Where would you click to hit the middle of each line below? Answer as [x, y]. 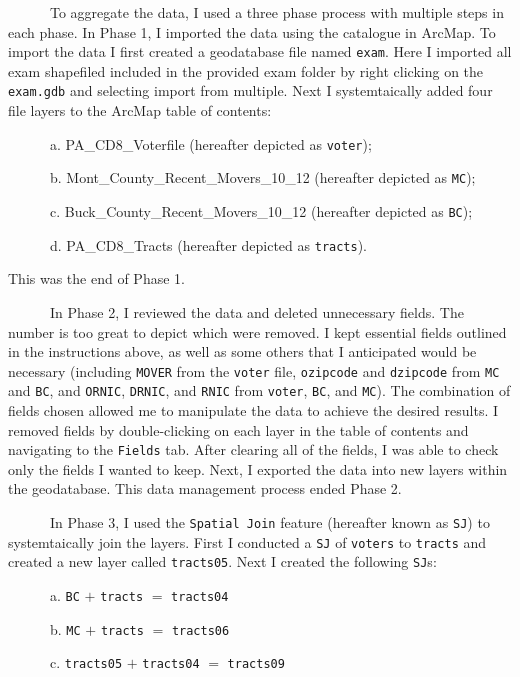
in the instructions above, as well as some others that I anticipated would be [242, 351]
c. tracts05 [86, 662]
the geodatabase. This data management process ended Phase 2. [205, 488]
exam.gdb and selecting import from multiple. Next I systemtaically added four [250, 90]
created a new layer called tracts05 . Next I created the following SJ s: [222, 561]
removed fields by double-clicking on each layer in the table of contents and [238, 429]
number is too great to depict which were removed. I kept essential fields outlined [257, 331]
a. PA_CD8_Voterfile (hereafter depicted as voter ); [210, 143]
